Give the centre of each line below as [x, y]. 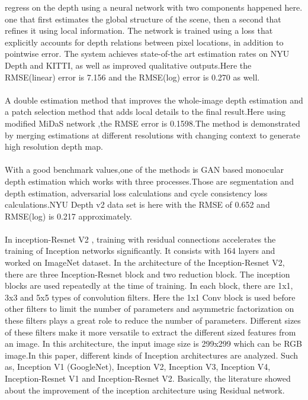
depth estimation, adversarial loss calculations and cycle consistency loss [136, 193]
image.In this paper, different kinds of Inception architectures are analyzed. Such [152, 355]
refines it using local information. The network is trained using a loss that [139, 30]
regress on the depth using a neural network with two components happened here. [154, 7]
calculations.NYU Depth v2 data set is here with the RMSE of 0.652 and [137, 204]
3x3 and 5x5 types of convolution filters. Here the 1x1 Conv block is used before [150, 297]
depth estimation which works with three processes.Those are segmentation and [149, 181]
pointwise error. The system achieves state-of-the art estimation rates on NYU [147, 54]
